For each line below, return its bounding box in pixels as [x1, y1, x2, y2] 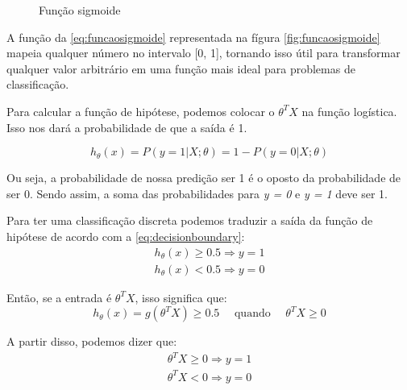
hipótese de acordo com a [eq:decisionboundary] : [6, 227, 245, 244]
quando [234, 308, 271, 320]
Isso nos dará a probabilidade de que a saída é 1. [6, 118, 247, 135]
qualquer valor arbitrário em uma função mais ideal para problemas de [6, 60, 355, 77]
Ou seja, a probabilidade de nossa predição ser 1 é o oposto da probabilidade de [6, 169, 401, 186]
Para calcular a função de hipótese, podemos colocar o [6, 102, 275, 119]
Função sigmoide [39, 2, 121, 18]
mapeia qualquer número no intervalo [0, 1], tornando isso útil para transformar [6, 44, 401, 61]
